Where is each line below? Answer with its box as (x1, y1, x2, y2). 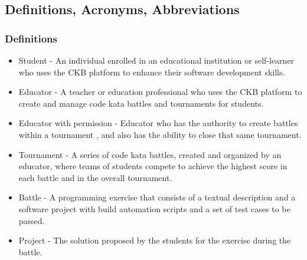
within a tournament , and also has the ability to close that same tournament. (18, 128, 302, 140)
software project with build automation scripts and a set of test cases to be (18, 202, 290, 215)
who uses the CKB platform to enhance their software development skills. (18, 65, 285, 78)
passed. (18, 214, 45, 226)
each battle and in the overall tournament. (18, 171, 172, 183)
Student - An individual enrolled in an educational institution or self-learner (18, 54, 295, 66)
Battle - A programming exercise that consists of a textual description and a (18, 191, 296, 203)
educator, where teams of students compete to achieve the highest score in (18, 160, 288, 172)
